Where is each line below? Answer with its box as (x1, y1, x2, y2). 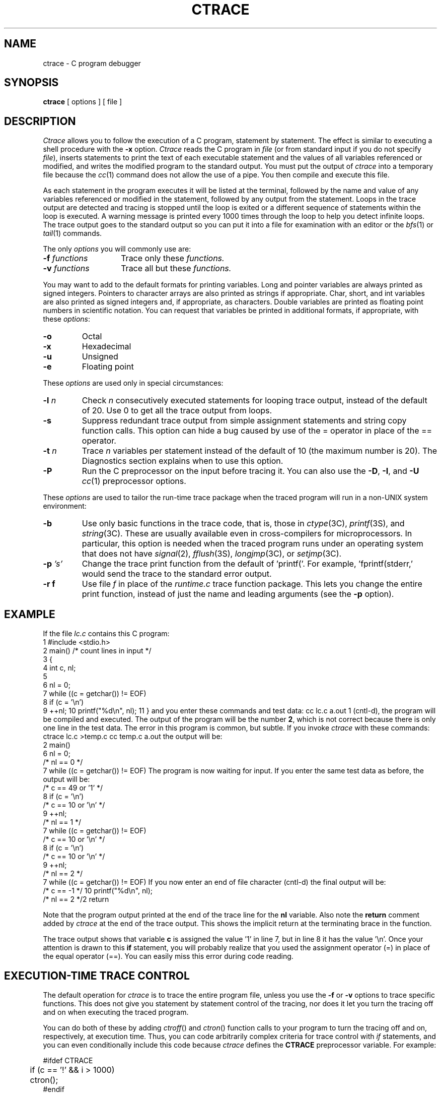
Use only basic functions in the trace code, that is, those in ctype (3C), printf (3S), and (82, 518, 405, 529)
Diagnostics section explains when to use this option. (82, 456, 283, 466)
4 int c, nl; (43, 663, 76, 673)
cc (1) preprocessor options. (82, 476, 186, 486)
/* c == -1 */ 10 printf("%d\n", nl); (43, 886, 153, 895)
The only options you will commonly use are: (43, 245, 191, 254)
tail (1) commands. (43, 229, 102, 238)
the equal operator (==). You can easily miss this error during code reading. (43, 952, 293, 961)
